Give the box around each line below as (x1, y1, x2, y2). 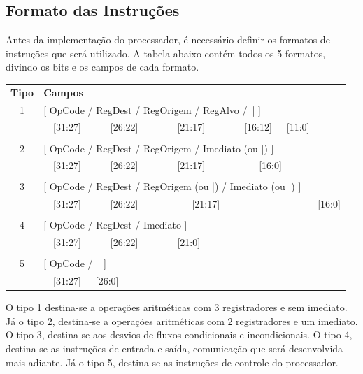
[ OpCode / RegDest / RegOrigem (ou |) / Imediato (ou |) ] (43, 179, 301, 194)
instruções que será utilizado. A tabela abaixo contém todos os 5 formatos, (6, 45, 326, 60)
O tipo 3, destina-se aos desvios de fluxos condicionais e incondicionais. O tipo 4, (6, 327, 353, 342)
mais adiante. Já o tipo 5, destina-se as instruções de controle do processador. (6, 354, 339, 369)
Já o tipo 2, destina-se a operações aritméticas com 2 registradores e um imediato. (6, 313, 358, 328)
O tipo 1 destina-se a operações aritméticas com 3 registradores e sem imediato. (6, 300, 348, 315)
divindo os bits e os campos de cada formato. (6, 59, 199, 74)
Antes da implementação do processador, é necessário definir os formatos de (6, 32, 330, 47)
